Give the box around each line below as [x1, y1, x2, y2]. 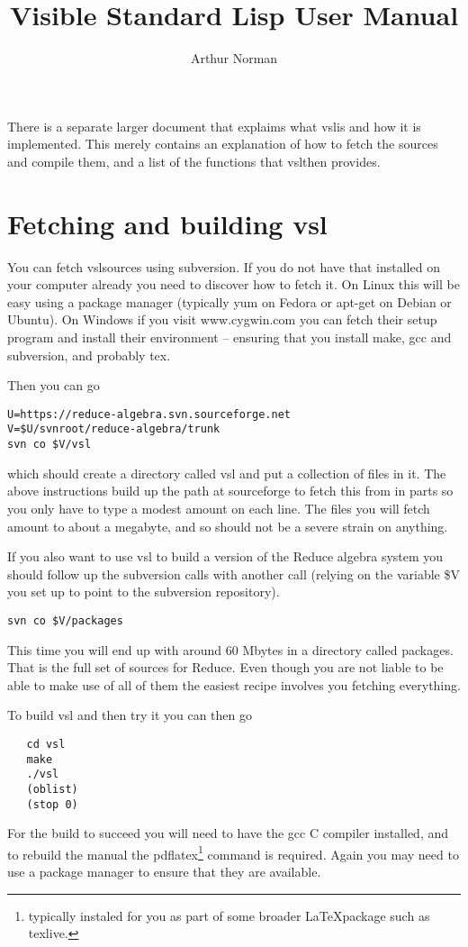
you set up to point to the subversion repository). [7, 582, 280, 601]
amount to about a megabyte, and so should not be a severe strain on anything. [7, 516, 448, 535]
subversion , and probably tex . [7, 345, 171, 364]
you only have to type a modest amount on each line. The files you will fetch [7, 498, 430, 517]
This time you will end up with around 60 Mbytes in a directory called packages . [7, 640, 454, 659]
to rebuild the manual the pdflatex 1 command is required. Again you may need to [7, 842, 459, 863]
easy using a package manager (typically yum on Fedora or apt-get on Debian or [7, 292, 452, 311]
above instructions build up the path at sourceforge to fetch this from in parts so [7, 481, 454, 500]
